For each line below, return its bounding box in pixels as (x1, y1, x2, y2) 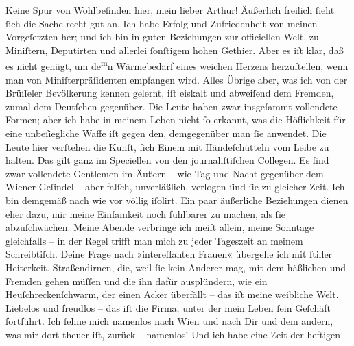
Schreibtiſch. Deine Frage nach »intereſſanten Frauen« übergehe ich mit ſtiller (5, 247, 333, 261)
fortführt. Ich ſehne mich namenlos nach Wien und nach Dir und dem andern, (5, 314, 333, 328)
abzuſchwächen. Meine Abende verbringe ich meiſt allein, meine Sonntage (5, 220, 314, 234)
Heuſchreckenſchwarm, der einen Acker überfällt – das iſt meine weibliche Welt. (5, 287, 339, 301)
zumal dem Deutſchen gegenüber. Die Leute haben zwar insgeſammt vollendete (5, 99, 338, 113)
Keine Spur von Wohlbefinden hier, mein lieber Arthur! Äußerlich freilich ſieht (5, 3, 335, 16)
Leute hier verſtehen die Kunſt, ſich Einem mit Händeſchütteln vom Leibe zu (5, 139, 329, 153)
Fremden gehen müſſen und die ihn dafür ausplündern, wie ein (5, 273, 268, 288)
